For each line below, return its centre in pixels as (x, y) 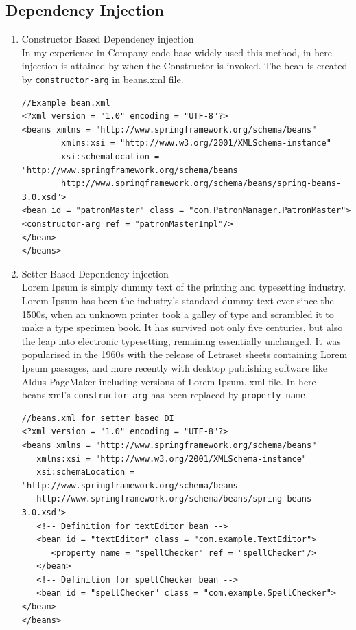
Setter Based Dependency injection (95, 273)
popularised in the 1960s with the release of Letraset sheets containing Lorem (185, 354)
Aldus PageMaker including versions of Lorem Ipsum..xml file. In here (169, 381)
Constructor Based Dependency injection (108, 39)
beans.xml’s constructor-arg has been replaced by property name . (165, 395)
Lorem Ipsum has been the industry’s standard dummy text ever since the (178, 300)
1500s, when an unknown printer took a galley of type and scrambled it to (178, 314)
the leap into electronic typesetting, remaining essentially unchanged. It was (181, 340)
